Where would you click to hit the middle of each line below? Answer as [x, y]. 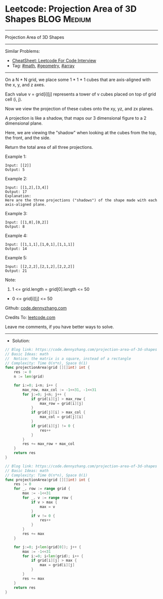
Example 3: [16, 213]
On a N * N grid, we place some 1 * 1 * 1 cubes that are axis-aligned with [78, 79]
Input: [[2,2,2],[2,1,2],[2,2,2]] [40, 267]
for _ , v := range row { [48, 498]
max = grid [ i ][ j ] [57, 565]
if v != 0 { [43, 516]
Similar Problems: [23, 51]
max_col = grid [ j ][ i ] [61, 417]
